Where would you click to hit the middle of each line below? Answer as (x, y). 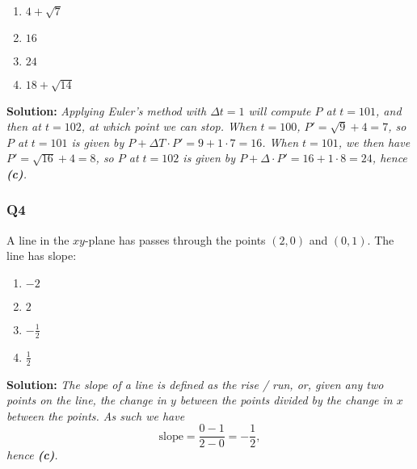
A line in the (38, 239)
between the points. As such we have (96, 415)
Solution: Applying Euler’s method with (107, 110)
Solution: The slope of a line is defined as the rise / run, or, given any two (195, 384)
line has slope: (42, 255)
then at (24, 126)
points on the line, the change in (86, 400)
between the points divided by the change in (286, 400)
